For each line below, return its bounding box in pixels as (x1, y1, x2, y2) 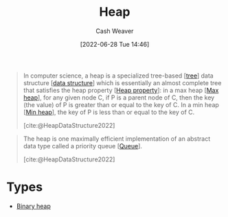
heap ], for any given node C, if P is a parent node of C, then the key (23, 93, 215, 102)
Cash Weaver (95, 27, 134, 35)
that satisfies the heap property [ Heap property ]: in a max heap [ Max (23, 86, 219, 94)
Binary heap (16, 202, 51, 210)
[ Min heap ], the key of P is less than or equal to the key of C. (23, 108, 195, 116)
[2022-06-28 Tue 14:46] (80, 40, 150, 48)
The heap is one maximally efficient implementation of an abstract (23, 135, 211, 143)
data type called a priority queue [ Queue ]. (23, 141, 142, 150)
